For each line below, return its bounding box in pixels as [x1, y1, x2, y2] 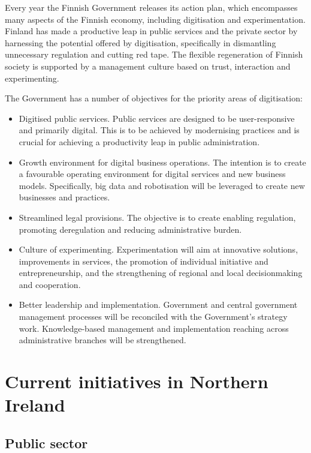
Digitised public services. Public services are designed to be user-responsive [19, 112, 295, 124]
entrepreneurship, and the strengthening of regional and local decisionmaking [19, 266, 303, 279]
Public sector [5, 433, 88, 452]
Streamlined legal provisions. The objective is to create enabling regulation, [19, 211, 296, 223]
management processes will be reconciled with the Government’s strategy [19, 310, 288, 323]
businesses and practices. [19, 191, 110, 203]
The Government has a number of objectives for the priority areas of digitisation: [5, 92, 303, 104]
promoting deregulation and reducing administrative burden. [19, 223, 242, 235]
